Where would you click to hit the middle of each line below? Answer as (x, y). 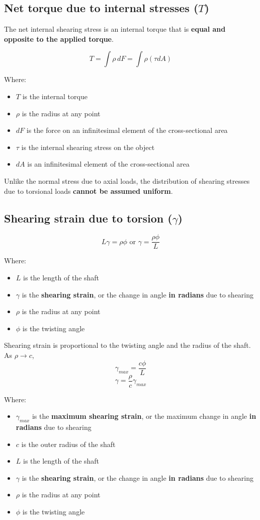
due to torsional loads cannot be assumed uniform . (89, 191)
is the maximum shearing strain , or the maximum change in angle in (144, 416)
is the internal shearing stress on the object (88, 147)
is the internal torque (55, 96)
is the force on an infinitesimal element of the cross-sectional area (127, 130)
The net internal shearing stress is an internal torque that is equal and (115, 29)
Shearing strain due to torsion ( (88, 218)
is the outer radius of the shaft (68, 444)
